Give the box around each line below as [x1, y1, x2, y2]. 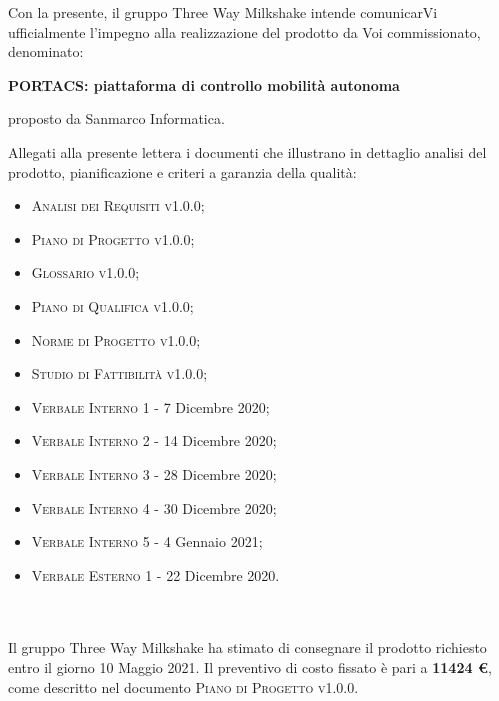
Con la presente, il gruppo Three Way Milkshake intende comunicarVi [8, 2, 438, 22]
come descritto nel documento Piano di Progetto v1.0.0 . [8, 676, 359, 697]
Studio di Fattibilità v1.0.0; [31, 363, 208, 384]
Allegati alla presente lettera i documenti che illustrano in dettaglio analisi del [8, 141, 487, 162]
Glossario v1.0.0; [31, 262, 140, 283]
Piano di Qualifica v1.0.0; [31, 295, 194, 316]
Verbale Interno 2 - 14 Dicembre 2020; [31, 430, 277, 451]
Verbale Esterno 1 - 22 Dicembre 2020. [31, 564, 280, 585]
